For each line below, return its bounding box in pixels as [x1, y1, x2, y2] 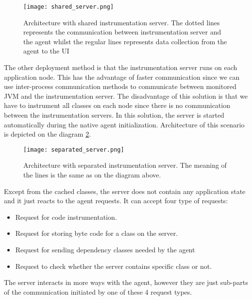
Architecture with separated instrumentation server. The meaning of [23, 160, 227, 170]
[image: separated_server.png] [23, 146, 124, 153]
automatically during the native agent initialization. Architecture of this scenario [4, 119, 245, 129]
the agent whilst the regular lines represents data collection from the [23, 36, 227, 46]
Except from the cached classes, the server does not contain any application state [4, 186, 246, 196]
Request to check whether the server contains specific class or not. [15, 261, 212, 271]
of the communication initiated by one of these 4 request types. [4, 286, 192, 297]
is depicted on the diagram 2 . [4, 129, 91, 139]
